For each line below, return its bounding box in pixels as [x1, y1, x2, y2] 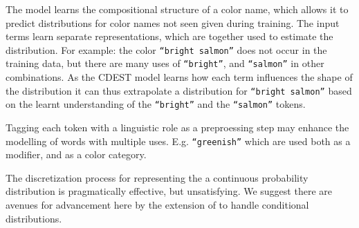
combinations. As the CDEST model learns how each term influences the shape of [6, 70, 353, 84]
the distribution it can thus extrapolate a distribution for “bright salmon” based [6, 83, 352, 97]
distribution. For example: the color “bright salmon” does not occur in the [6, 42, 327, 57]
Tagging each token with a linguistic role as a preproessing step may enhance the [6, 120, 349, 134]
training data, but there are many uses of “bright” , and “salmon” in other [6, 56, 324, 70]
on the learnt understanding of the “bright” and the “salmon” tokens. [6, 97, 306, 111]
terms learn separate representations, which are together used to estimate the [6, 29, 333, 44]
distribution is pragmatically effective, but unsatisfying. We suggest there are [6, 184, 332, 198]
